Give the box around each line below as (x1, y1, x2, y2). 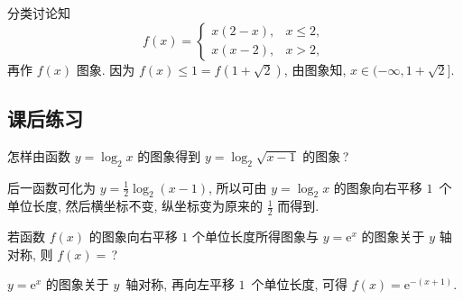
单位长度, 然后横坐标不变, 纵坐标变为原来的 (7, 196, 264, 215)
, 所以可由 (208, 177, 267, 196)
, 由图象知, (283, 59, 347, 78)
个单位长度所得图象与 (192, 227, 319, 246)
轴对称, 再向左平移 (125, 275, 235, 294)
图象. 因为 (76, 59, 135, 78)
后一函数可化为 (7, 177, 96, 196)
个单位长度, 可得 (251, 275, 348, 294)
